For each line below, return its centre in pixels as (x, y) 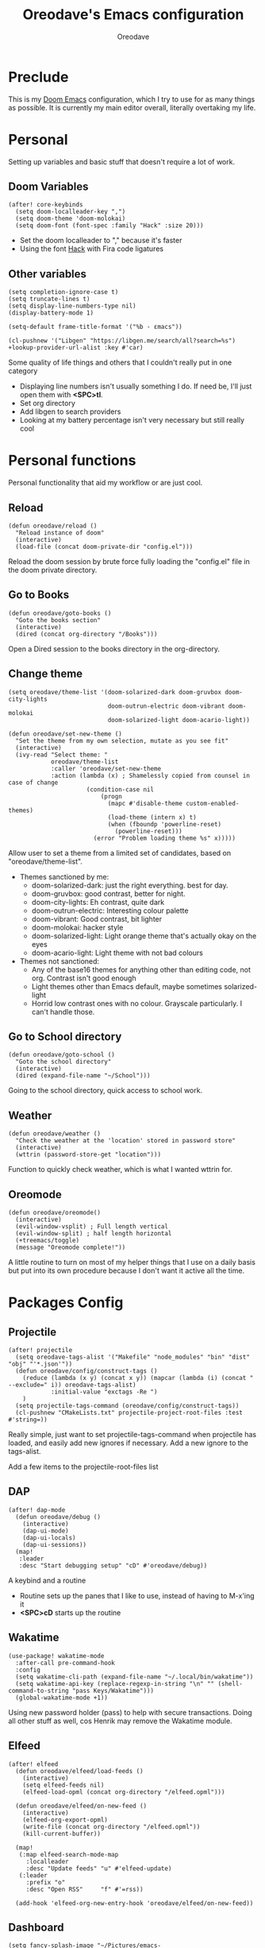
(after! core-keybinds (46, 205)
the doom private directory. (53, 570)
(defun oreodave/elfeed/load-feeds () (80, 1771)
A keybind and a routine (47, 1580)
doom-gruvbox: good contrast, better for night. (108, 893)
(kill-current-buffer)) (62, 1834)
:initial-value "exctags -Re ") (104, 1392)
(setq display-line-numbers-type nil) (72, 306)
